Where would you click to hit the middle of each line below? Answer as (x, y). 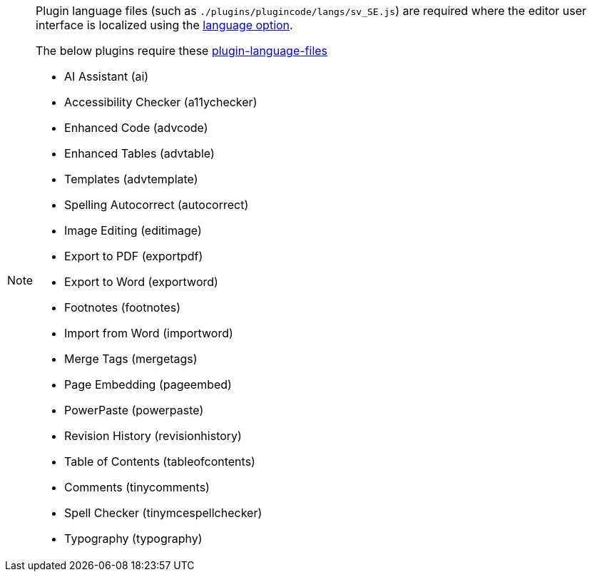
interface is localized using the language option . (164, 25)
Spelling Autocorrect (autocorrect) (157, 205)
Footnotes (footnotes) (123, 307)
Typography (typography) (133, 538)
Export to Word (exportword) (141, 282)
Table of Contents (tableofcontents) (160, 461)
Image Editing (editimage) (133, 230)
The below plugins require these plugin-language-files (182, 51)
